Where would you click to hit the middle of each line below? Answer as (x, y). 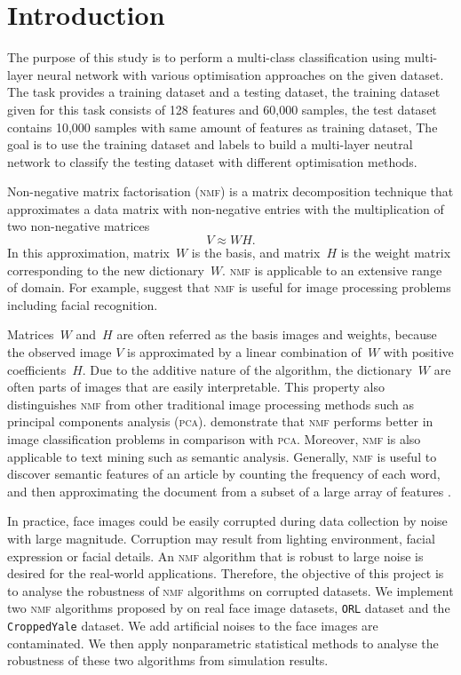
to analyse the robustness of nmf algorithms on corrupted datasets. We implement (230, 590)
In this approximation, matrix (88, 253)
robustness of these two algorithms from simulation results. (168, 660)
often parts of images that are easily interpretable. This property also (196, 387)
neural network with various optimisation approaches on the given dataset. (240, 74)
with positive (418, 352)
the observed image (60, 352)
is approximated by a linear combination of (244, 352)
